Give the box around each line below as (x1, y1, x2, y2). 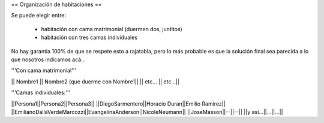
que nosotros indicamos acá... (11, 56, 86, 63)
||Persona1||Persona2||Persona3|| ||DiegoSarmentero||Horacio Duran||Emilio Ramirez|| (11, 100, 226, 107)
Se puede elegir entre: (11, 12, 66, 19)
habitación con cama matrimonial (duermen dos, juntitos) (41, 25, 182, 32)
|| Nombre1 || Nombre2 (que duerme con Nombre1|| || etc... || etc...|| (11, 78, 180, 85)
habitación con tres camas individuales (41, 34, 138, 41)
